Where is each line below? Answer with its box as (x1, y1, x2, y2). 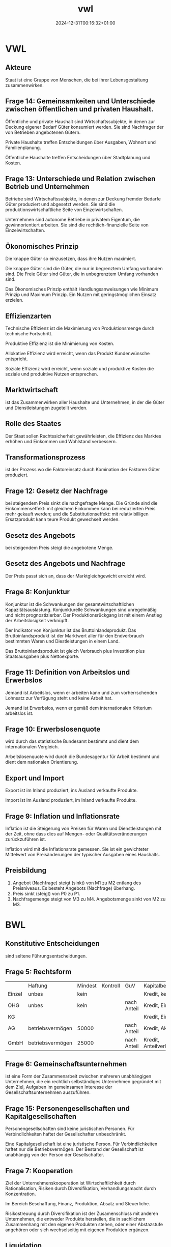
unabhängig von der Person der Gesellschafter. (5, 1152, 104, 1158)
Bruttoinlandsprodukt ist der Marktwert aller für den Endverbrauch (5, 632, 144, 639)
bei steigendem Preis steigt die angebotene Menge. (5, 545, 113, 551)
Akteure (5, 63, 32, 72)
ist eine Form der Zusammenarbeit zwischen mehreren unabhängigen (5, 1073, 152, 1079)
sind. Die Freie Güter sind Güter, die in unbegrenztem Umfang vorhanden (5, 271, 159, 277)
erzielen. (5, 297, 24, 303)
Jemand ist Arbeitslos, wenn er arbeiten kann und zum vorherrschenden (5, 689, 158, 695)
